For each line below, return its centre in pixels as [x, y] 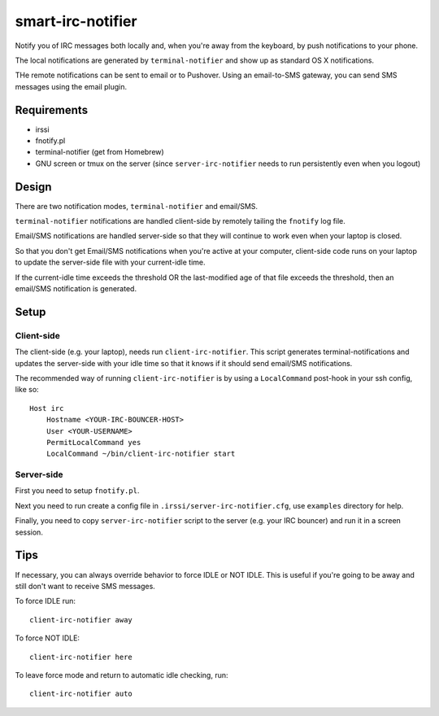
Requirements [52, 110]
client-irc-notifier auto [81, 694]
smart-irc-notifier [76, 21]
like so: [27, 390]
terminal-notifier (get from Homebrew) [100, 152]
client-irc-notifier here [81, 657]
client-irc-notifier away [81, 620]
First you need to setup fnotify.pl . [77, 491]
